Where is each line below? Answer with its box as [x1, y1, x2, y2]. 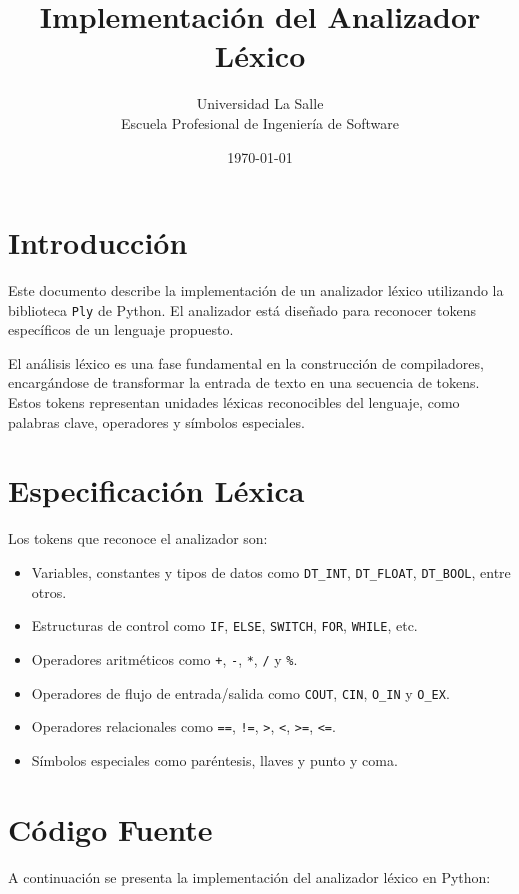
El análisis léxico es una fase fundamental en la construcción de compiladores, [8, 352, 484, 373]
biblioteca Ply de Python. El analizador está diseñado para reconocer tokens [8, 299, 476, 320]
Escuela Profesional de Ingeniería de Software [121, 112, 399, 133]
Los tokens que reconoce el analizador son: [8, 528, 268, 549]
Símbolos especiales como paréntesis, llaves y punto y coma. [31, 749, 398, 770]
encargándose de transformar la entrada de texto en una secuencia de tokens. [8, 372, 480, 393]
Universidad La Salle [196, 93, 324, 114]
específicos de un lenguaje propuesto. [8, 319, 234, 340]
